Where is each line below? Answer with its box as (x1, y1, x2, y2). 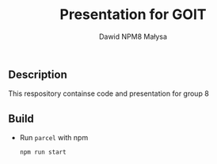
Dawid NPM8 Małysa (98, 32, 168, 41)
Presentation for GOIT (59, 6, 207, 24)
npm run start (19, 148, 67, 156)
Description (8, 67, 67, 81)
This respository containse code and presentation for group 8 (8, 89, 210, 98)
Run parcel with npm (19, 133, 89, 143)
